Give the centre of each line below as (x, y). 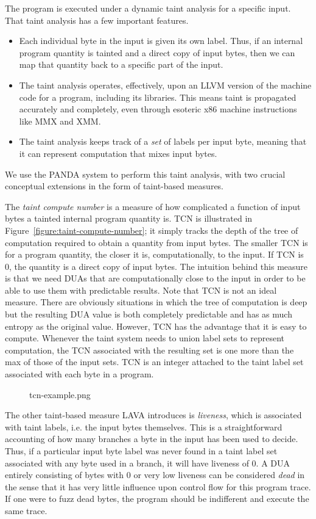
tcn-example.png (60, 394)
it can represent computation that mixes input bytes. (118, 153)
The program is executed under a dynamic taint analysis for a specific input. (148, 8)
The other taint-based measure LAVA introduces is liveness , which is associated (153, 415)
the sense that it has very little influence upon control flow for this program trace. (158, 486)
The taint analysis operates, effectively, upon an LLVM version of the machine (165, 85)
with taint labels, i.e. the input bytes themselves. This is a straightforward (144, 426)
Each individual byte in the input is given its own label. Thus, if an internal (161, 41)
